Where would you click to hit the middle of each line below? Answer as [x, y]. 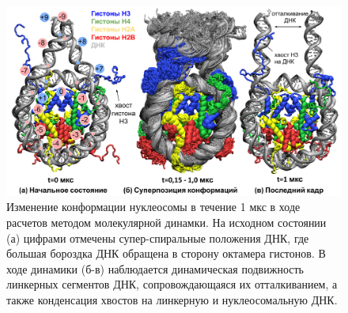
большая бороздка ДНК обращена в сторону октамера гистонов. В [166, 253]
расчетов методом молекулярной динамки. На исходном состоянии [166, 222]
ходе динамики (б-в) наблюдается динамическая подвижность [155, 268]
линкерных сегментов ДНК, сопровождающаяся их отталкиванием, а [172, 284]
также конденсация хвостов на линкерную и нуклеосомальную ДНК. [172, 299]
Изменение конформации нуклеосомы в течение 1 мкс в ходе [153, 207]
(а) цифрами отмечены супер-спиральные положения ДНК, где [158, 238]
